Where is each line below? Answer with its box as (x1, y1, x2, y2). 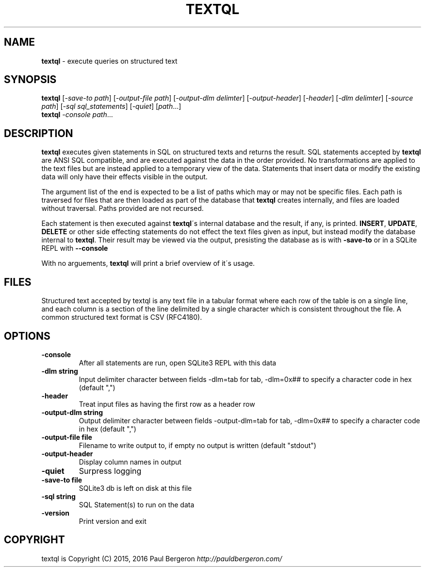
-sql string (41, 492, 76, 501)
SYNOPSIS (4, 73, 57, 86)
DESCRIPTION (4, 127, 73, 139)
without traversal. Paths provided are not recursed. (41, 204, 204, 213)
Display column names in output (79, 457, 181, 466)
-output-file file (41, 433, 92, 441)
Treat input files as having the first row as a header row (79, 399, 255, 408)
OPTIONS (4, 329, 50, 342)
